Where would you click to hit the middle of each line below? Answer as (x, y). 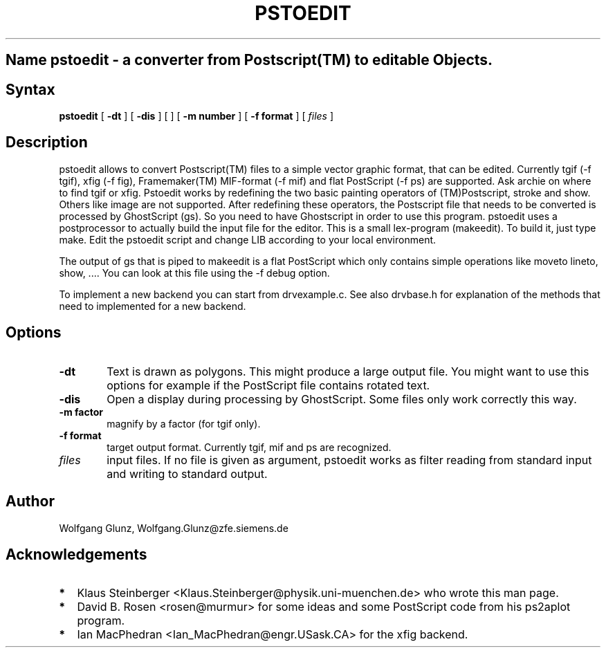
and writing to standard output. (187, 473)
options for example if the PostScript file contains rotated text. (268, 385)
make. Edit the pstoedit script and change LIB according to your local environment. (248, 239)
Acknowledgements (76, 554)
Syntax (30, 89)
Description (47, 142)
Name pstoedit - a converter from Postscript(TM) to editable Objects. (249, 60)
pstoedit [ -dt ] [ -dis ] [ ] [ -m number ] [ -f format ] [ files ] (196, 116)
